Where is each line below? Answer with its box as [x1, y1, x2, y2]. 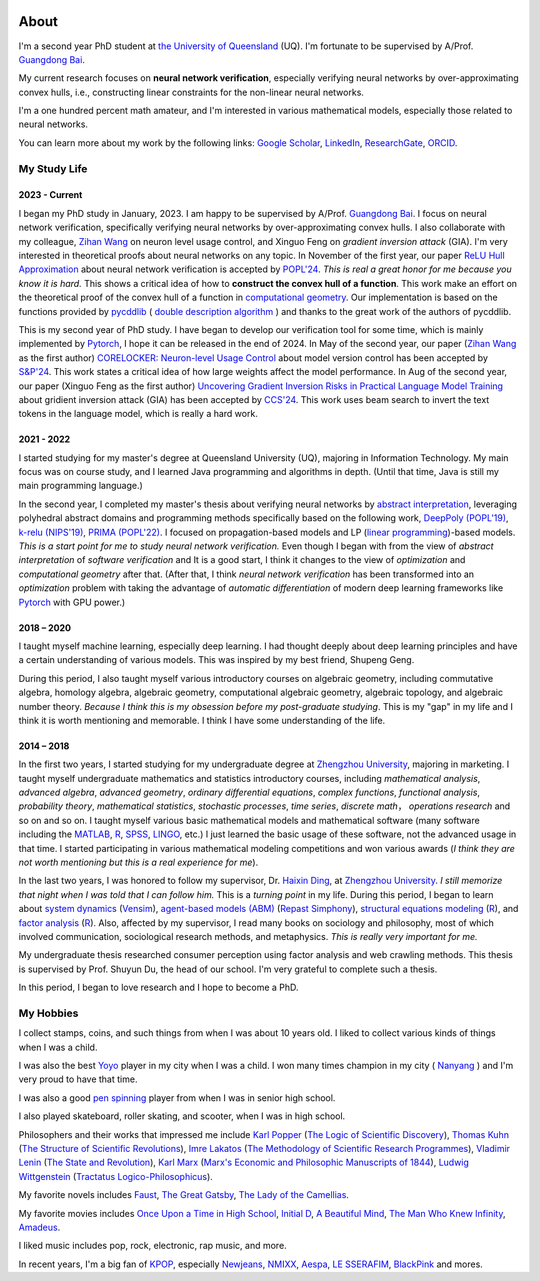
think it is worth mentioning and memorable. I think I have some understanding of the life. [18, 714, 386, 726]
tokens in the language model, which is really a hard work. [18, 408, 259, 420]
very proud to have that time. [18, 1073, 138, 1085]
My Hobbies [18, 1006, 79, 1020]
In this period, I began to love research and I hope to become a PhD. [18, 981, 299, 994]
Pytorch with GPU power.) [18, 596, 126, 608]
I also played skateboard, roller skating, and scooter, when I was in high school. [18, 1110, 346, 1122]
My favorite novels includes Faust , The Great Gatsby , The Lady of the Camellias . [18, 1189, 350, 1201]
